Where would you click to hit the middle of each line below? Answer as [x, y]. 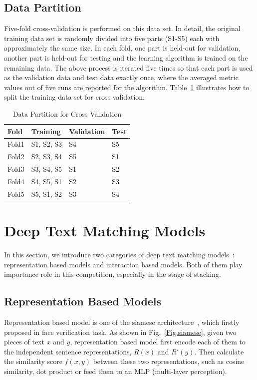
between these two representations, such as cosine [169, 361]
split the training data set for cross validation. [75, 97]
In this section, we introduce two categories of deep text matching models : [119, 254]
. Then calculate [219, 351]
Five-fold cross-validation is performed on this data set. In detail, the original [122, 28]
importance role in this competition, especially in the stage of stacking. [113, 274]
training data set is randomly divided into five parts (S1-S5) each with [112, 38]
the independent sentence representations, [68, 351]
